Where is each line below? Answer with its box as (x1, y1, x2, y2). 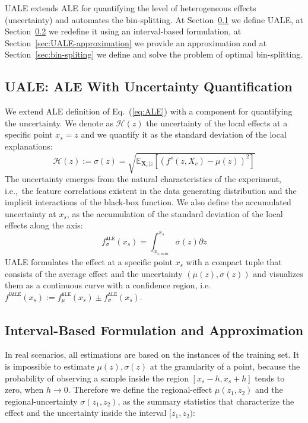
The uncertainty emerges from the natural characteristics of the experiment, (5, 173, 281, 185)
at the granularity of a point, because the (150, 360, 300, 373)
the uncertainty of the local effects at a (146, 116, 288, 129)
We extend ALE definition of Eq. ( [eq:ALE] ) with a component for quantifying (5, 105, 293, 117)
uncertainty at (5, 207, 56, 220)
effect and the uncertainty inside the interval (5, 406, 167, 419)
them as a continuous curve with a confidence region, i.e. (5, 279, 211, 291)
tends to (255, 371, 285, 384)
